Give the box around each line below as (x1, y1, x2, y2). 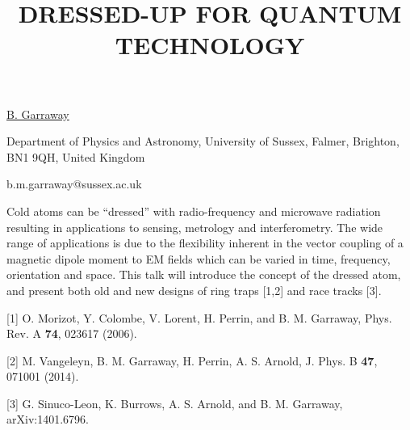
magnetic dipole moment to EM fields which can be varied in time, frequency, (6, 250, 391, 267)
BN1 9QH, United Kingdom (6, 148, 145, 165)
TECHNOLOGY (115, 28, 305, 61)
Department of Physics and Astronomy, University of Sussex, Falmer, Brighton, (6, 133, 400, 150)
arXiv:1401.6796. (6, 411, 89, 428)
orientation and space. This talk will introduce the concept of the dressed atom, (6, 266, 401, 283)
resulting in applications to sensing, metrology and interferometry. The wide (6, 218, 383, 235)
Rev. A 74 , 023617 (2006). (6, 325, 137, 342)
